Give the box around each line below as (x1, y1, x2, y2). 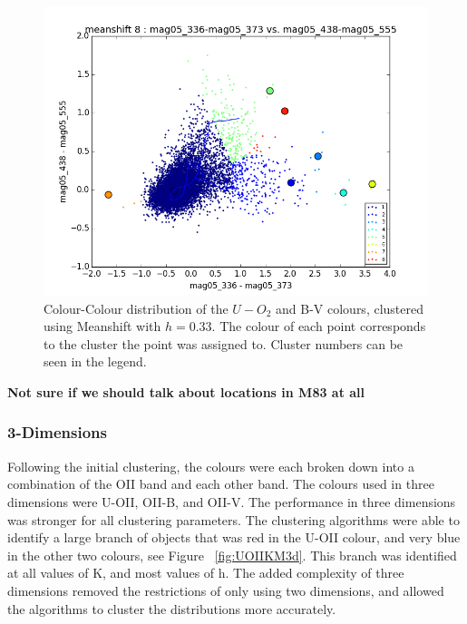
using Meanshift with (44, 317, 161, 336)
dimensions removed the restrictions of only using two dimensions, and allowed (7, 580, 444, 600)
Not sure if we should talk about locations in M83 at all (7, 382, 365, 401)
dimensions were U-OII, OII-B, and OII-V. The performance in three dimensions (7, 492, 456, 511)
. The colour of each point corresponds (211, 317, 426, 336)
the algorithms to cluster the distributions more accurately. (7, 599, 336, 618)
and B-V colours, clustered (276, 298, 423, 317)
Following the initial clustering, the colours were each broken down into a (7, 456, 414, 475)
